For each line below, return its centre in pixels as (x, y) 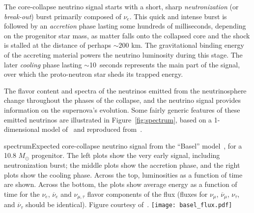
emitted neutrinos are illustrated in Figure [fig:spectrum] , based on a (108, 119)
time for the (22, 194)
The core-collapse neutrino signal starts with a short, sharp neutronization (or (121, 6)
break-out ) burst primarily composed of (63, 16)
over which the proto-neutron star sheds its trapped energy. (94, 74)
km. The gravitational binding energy (188, 45)
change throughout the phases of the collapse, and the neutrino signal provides (122, 100)
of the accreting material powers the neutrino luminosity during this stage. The (123, 54)
